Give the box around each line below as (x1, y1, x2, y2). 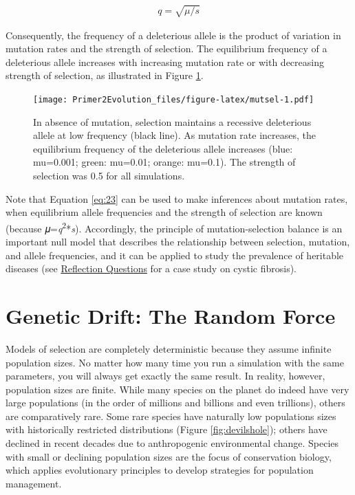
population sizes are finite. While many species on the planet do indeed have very (6, 382, 349, 396)
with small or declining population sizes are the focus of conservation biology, (6, 449, 332, 463)
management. (6, 476, 62, 490)
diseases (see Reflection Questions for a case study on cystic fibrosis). (6, 261, 297, 276)
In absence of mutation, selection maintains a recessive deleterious (33, 114, 312, 129)
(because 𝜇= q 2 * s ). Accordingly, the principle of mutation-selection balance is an (6, 219, 343, 235)
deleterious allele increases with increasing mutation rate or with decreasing (6, 54, 324, 69)
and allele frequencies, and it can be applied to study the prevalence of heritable (6, 247, 344, 262)
